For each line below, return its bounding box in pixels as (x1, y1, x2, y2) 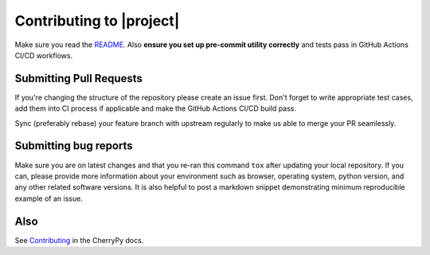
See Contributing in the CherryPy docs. (14, 235, 144, 245)
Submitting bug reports (14, 139, 133, 153)
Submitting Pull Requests (14, 72, 143, 85)
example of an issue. (14, 194, 83, 203)
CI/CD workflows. (14, 50, 73, 60)
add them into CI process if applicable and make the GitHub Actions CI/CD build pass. (14, 104, 297, 113)
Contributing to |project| (14, 12, 180, 29)
